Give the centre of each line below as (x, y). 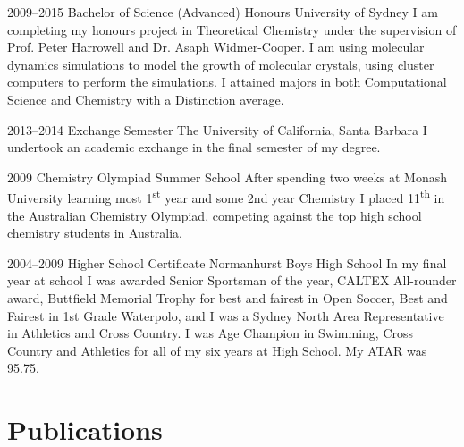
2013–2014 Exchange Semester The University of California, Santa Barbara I (217, 129)
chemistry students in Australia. (95, 233)
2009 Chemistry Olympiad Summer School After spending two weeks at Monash (227, 177)
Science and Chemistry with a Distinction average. (146, 99)
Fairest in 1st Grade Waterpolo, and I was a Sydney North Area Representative (226, 315)
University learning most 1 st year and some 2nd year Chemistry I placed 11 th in (226, 196)
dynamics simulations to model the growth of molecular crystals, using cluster (221, 64)
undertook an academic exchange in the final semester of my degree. (194, 147)
